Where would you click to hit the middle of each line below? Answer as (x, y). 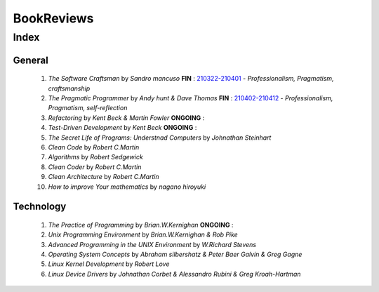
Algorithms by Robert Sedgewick (95, 157)
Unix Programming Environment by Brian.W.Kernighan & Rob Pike (143, 234)
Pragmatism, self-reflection (88, 108)
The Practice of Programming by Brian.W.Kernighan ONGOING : (141, 225)
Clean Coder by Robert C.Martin (95, 167)
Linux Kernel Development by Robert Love (109, 264)
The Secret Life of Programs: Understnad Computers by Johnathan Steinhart (160, 138)
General (31, 60)
